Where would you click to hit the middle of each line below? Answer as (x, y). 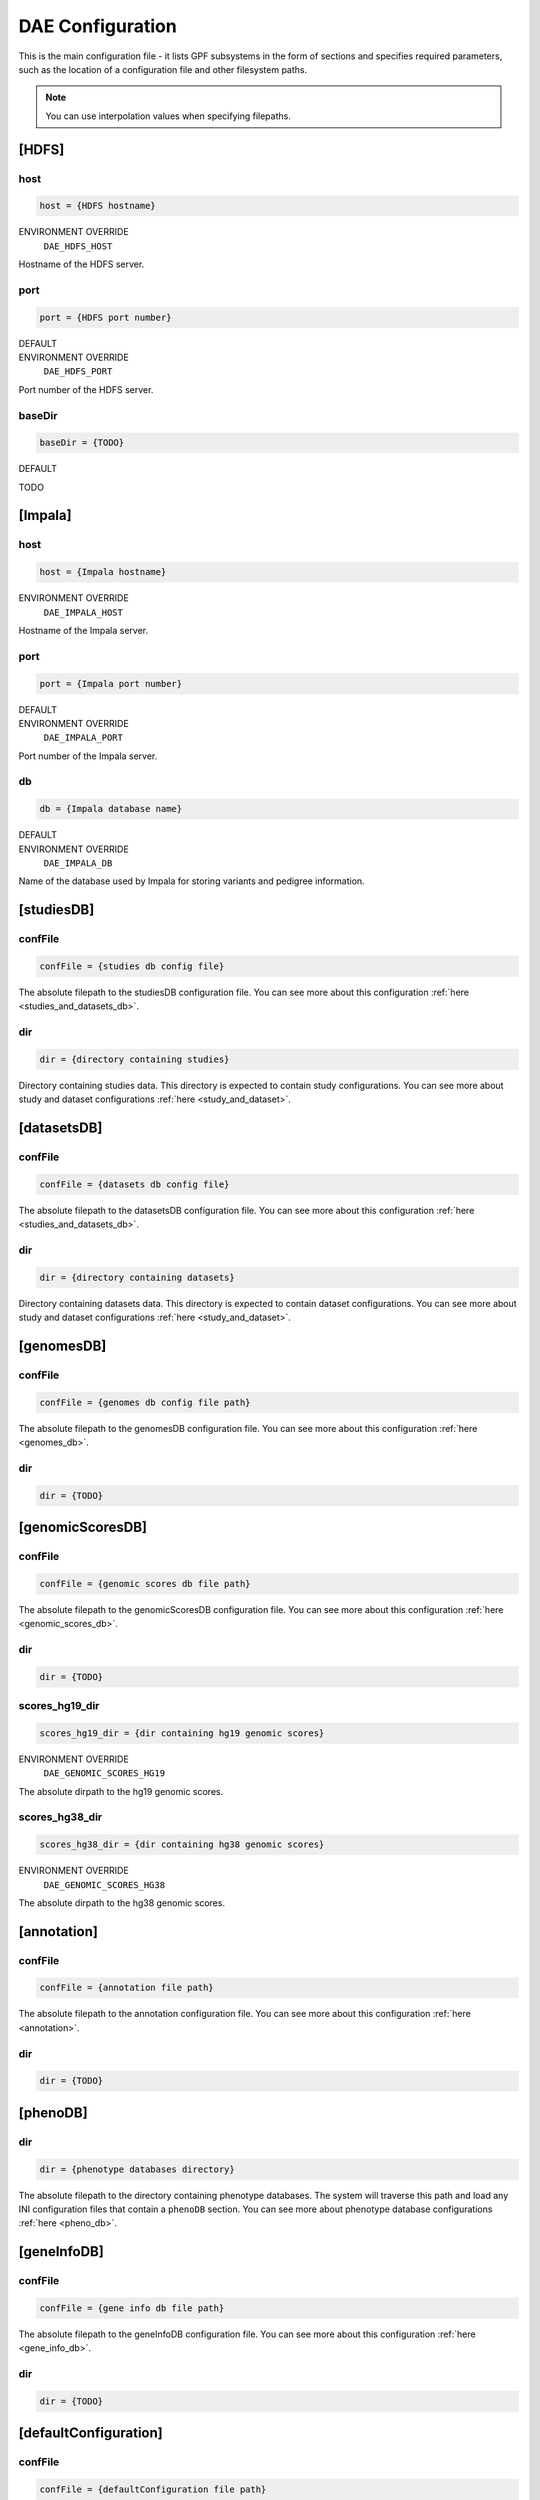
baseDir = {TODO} (82, 443)
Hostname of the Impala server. (83, 630)
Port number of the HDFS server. (86, 389)
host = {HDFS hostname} (98, 206)
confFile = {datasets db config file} (134, 1184)
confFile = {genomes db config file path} (145, 1402)
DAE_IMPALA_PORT (83, 738)
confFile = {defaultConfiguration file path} (153, 2489)
